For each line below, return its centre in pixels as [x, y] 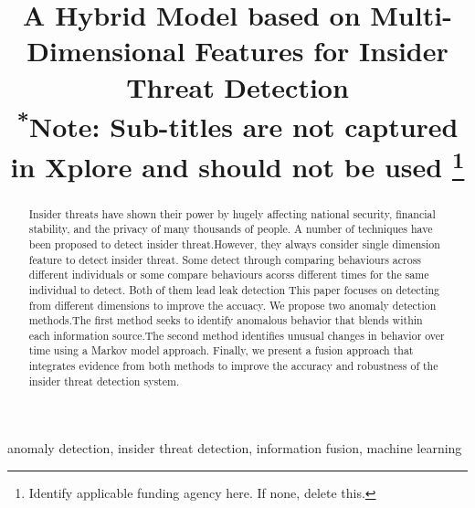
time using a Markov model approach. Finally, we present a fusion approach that [221, 350]
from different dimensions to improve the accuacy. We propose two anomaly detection [232, 305]
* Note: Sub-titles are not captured [237, 124]
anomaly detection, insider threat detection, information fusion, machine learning [235, 448]
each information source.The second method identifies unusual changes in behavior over [237, 335]
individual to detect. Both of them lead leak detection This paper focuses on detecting [234, 289]
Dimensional [106, 51]
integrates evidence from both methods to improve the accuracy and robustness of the [233, 366]
